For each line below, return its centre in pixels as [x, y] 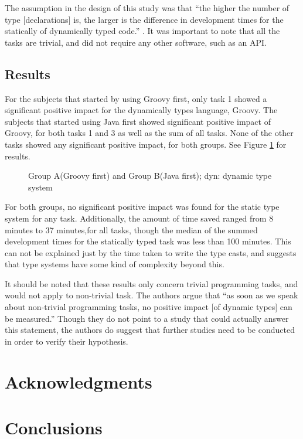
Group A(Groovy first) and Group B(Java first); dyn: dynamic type [150, 176]
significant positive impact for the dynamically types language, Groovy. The [141, 110]
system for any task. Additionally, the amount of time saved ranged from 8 [139, 218]
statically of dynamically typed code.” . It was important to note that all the [142, 31]
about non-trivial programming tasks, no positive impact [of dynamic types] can [149, 307]
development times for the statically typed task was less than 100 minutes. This [148, 241]
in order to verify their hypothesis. [67, 341]
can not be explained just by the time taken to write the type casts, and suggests [151, 252]
